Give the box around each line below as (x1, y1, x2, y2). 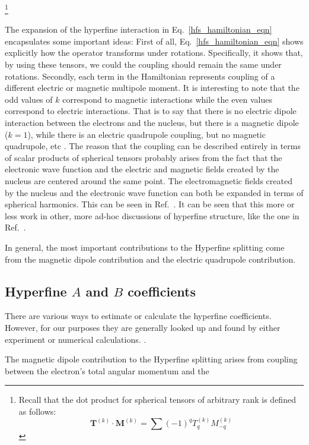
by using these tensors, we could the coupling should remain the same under (5, 58, 282, 71)
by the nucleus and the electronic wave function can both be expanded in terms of (5, 186, 304, 198)
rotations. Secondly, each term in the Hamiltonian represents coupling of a (5, 70, 275, 82)
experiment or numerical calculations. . (5, 333, 146, 345)
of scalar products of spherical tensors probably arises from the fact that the (5, 151, 282, 163)
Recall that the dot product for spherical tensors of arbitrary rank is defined (18, 393, 296, 406)
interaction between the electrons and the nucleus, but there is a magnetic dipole (5, 116, 299, 128)
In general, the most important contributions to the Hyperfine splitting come (5, 241, 285, 253)
